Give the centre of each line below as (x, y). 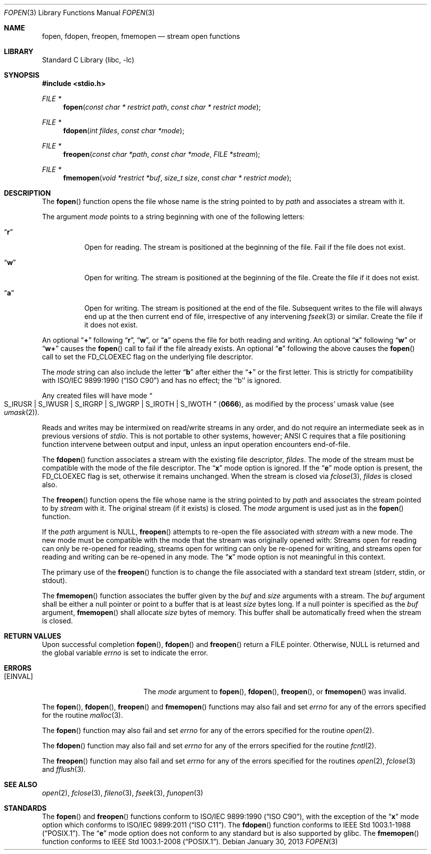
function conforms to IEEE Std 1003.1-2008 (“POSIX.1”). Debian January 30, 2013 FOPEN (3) (190, 841)
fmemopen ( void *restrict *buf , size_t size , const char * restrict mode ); (177, 178)
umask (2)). (22, 412)
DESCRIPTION (28, 193)
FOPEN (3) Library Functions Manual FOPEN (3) (79, 13)
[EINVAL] (19, 676)
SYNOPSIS (22, 75)
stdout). (55, 580)
